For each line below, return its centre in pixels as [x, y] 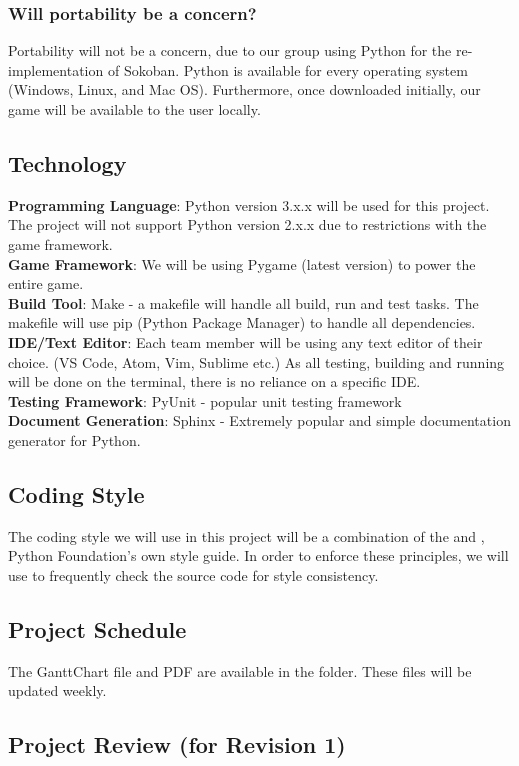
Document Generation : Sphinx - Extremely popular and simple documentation [259, 420]
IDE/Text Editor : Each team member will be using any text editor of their [245, 341]
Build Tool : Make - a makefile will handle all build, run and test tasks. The [243, 302]
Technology [67, 162]
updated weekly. [57, 690]
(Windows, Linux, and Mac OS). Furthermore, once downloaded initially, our [244, 89]
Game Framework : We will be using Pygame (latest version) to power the [242, 263]
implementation [56, 69]
